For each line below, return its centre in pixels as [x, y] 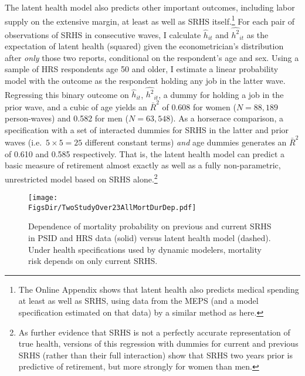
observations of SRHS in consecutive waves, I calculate [103, 34]
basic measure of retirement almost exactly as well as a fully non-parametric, [143, 165]
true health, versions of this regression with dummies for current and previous [158, 343]
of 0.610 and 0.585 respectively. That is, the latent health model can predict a [145, 153]
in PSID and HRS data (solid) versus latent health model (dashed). [150, 238]
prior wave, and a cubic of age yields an [76, 106]
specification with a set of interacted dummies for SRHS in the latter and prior [147, 129]
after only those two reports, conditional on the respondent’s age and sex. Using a [152, 57]
